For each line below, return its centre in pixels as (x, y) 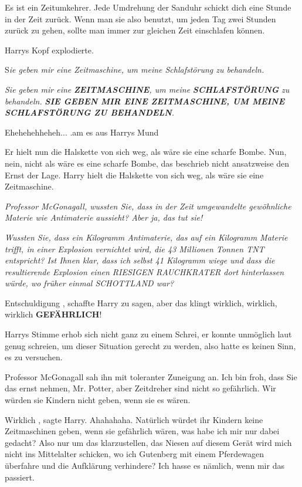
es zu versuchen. (34, 357)
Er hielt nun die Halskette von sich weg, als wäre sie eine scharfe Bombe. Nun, (146, 152)
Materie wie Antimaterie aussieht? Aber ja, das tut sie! (104, 217)
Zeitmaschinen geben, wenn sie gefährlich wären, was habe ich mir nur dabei (142, 431)
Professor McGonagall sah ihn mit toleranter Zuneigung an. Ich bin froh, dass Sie (151, 376)
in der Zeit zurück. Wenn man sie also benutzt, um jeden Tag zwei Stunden (140, 18)
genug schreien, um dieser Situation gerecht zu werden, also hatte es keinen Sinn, (150, 345)
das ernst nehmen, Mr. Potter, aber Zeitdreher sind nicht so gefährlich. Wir (140, 388)
